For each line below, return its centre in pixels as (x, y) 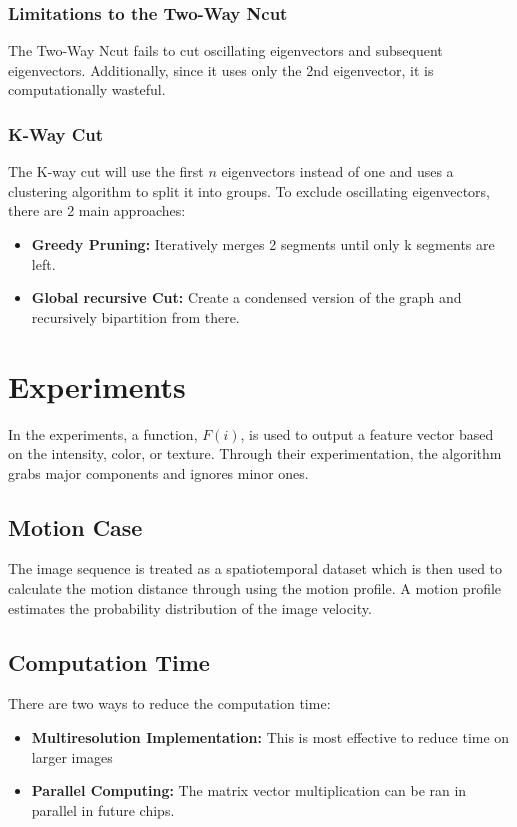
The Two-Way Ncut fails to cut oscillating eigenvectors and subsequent (225, 50)
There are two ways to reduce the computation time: (169, 703)
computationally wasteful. (87, 89)
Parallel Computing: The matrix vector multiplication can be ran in (249, 790)
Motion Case (75, 526)
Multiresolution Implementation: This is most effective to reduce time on (270, 737)
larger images (72, 756)
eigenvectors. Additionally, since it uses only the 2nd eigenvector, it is (221, 69)
